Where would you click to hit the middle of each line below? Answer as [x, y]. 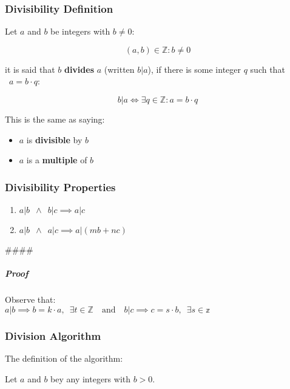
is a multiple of [57, 160]
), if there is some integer [194, 69]
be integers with [80, 31]
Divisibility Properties [60, 187]
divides [79, 69]
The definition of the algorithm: [64, 358]
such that [268, 69]
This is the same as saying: [55, 119]
